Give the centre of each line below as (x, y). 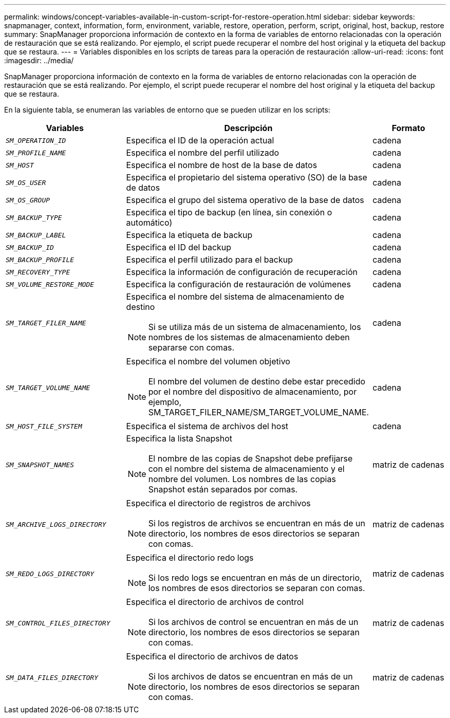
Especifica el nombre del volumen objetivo (208, 361)
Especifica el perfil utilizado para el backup (209, 260)
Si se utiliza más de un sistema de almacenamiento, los (255, 327)
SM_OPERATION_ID (36, 140)
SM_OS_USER (26, 182)
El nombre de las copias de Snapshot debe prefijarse (250, 458)
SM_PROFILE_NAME (36, 153)
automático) (149, 223)
